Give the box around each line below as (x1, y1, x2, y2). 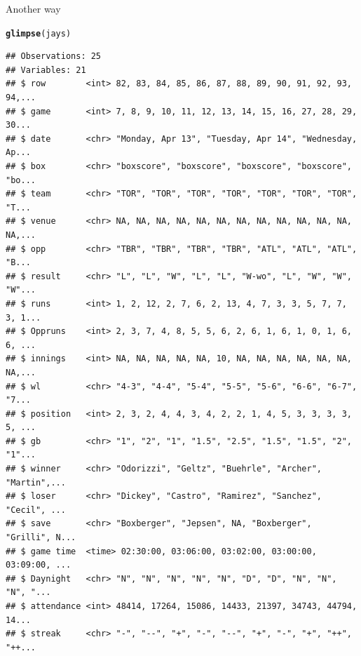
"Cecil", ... (6, 504, 66, 515)
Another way (6, 1, 61, 15)
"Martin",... (6, 477, 66, 488)
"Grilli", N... (6, 533, 76, 543)
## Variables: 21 (6, 65, 86, 75)
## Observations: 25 (6, 51, 102, 62)
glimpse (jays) (6, 28, 71, 39)
